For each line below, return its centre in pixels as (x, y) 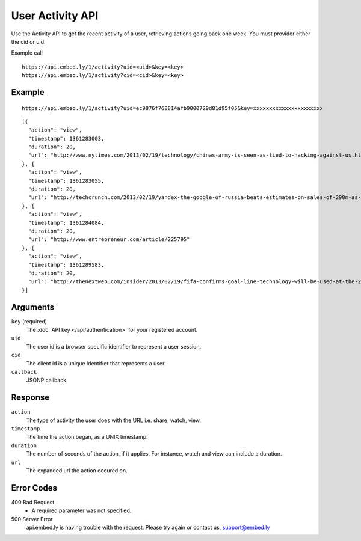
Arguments (33, 307)
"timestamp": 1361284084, (66, 223)
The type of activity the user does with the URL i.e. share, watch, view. (114, 420)
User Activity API (55, 16)
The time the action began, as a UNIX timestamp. (87, 437)
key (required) (29, 321)
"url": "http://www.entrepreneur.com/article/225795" (109, 240)
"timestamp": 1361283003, (66, 139)
